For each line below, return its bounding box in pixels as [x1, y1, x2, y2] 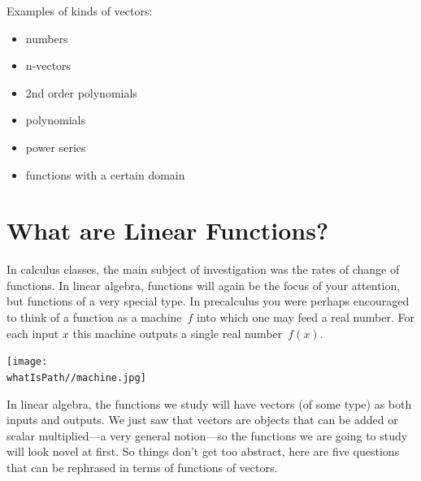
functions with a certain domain [25, 166, 185, 183]
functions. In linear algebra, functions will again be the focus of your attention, [7, 276, 401, 293]
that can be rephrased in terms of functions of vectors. [7, 458, 278, 475]
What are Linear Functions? [7, 214, 329, 247]
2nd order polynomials [25, 84, 137, 101]
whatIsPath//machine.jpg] [7, 371, 146, 383]
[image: [7, 356, 48, 368]
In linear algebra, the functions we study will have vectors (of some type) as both [7, 395, 412, 412]
